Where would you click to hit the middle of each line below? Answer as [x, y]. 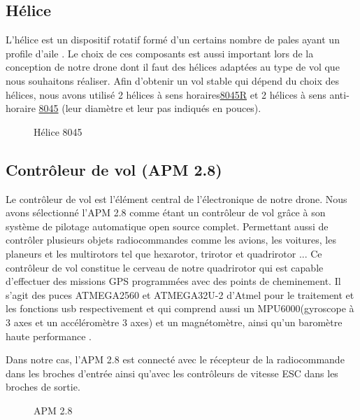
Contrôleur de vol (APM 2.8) [114, 169]
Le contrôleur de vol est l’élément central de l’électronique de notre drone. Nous [177, 198]
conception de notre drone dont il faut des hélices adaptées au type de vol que [173, 67]
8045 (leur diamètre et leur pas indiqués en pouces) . [150, 108]
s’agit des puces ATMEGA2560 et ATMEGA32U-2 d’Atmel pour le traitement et [180, 294]
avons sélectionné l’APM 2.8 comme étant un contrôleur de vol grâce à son [166, 212]
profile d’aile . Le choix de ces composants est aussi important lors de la [160, 53]
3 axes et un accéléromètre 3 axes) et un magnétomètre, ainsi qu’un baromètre [174, 322]
